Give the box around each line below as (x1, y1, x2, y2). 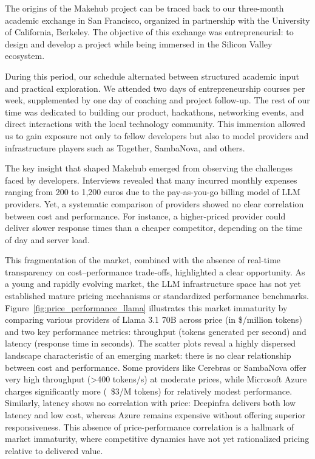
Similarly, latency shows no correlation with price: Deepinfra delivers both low (5, 396, 296, 409)
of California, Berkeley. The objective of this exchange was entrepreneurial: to (5, 26, 294, 38)
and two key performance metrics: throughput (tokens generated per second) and (5, 325, 307, 337)
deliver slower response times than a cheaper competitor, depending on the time (5, 221, 303, 234)
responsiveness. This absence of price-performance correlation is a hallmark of (5, 420, 294, 433)
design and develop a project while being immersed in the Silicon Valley (5, 37, 273, 50)
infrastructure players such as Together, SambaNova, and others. (5, 141, 245, 154)
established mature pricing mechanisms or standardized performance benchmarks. (5, 289, 309, 302)
